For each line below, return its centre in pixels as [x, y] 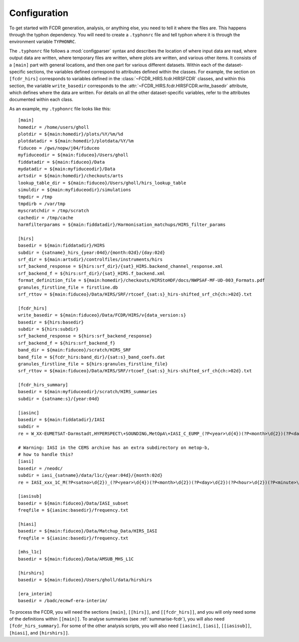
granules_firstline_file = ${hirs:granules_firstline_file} [93, 364]
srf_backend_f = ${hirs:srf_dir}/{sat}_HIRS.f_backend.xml [92, 273]
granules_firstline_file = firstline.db [68, 287]
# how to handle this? [46, 454]
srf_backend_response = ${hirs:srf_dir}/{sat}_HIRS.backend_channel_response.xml [121, 267]
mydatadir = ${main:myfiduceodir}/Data [67, 169]
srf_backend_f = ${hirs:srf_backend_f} [67, 343]
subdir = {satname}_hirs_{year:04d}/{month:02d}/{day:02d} [92, 252]
